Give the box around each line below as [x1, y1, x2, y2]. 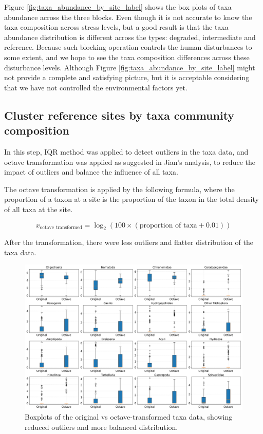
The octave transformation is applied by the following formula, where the [4, 183, 235, 194]
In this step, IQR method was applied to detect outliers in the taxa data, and [4, 146, 249, 157]
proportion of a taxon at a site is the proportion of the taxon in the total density [4, 194, 259, 204]
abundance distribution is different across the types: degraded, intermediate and [4, 31, 256, 42]
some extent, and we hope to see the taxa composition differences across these [4, 51, 250, 62]
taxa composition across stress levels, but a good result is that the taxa [4, 22, 229, 32]
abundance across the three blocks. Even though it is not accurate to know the [4, 11, 252, 22]
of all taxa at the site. [4, 203, 73, 214]
